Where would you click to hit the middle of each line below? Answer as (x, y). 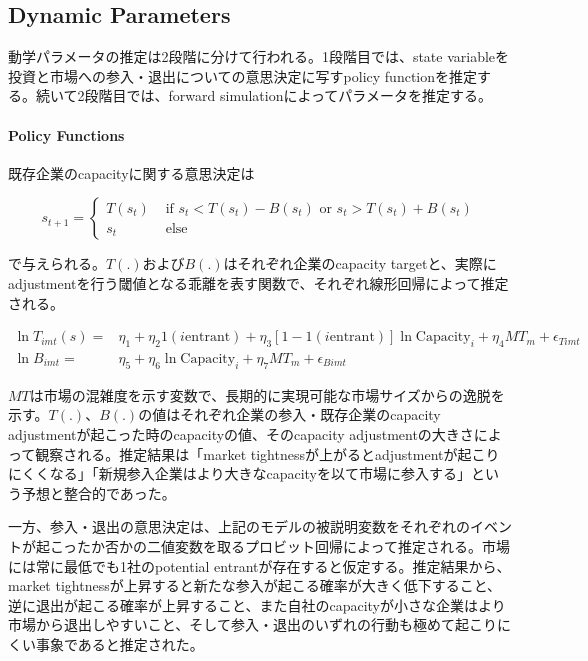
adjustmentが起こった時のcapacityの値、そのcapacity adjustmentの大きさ (241, 434)
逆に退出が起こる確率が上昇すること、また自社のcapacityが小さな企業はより (257, 604)
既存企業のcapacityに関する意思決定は (131, 172)
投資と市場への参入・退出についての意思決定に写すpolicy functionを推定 (242, 75)
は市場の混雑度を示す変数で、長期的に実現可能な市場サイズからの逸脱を (267, 394)
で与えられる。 (57, 263)
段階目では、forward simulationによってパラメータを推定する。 (288, 95)
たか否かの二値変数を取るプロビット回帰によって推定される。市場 (293, 545)
